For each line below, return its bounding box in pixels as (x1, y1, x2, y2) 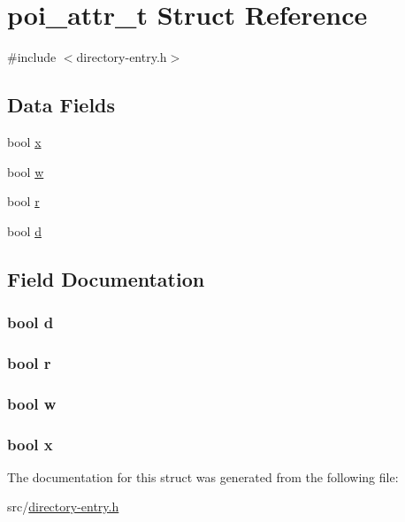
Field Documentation (7, 265, 205, 292)
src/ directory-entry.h (7, 497, 119, 516)
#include (7, 48, 57, 66)
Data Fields (7, 91, 116, 119)
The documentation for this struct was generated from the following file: (7, 467, 399, 486)
